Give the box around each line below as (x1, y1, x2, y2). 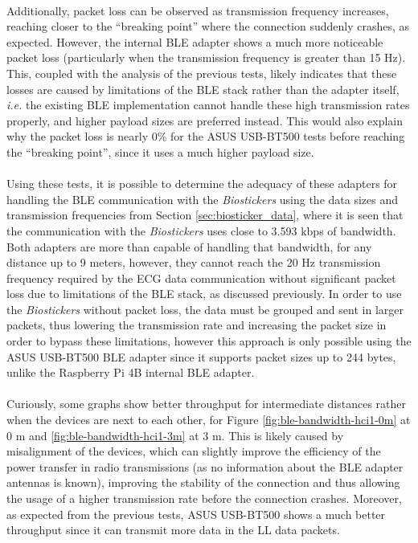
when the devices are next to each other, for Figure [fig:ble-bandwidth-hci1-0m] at (6, 411, 411, 428)
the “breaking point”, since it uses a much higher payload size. (6, 143, 314, 160)
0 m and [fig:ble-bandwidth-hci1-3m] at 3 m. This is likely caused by (6, 427, 344, 443)
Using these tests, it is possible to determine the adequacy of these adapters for (6, 175, 398, 192)
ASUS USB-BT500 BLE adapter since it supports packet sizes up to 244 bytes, (6, 348, 396, 365)
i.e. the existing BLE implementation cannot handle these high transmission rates (6, 96, 410, 113)
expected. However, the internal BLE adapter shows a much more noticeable (6, 33, 383, 50)
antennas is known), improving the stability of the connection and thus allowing (6, 474, 400, 491)
